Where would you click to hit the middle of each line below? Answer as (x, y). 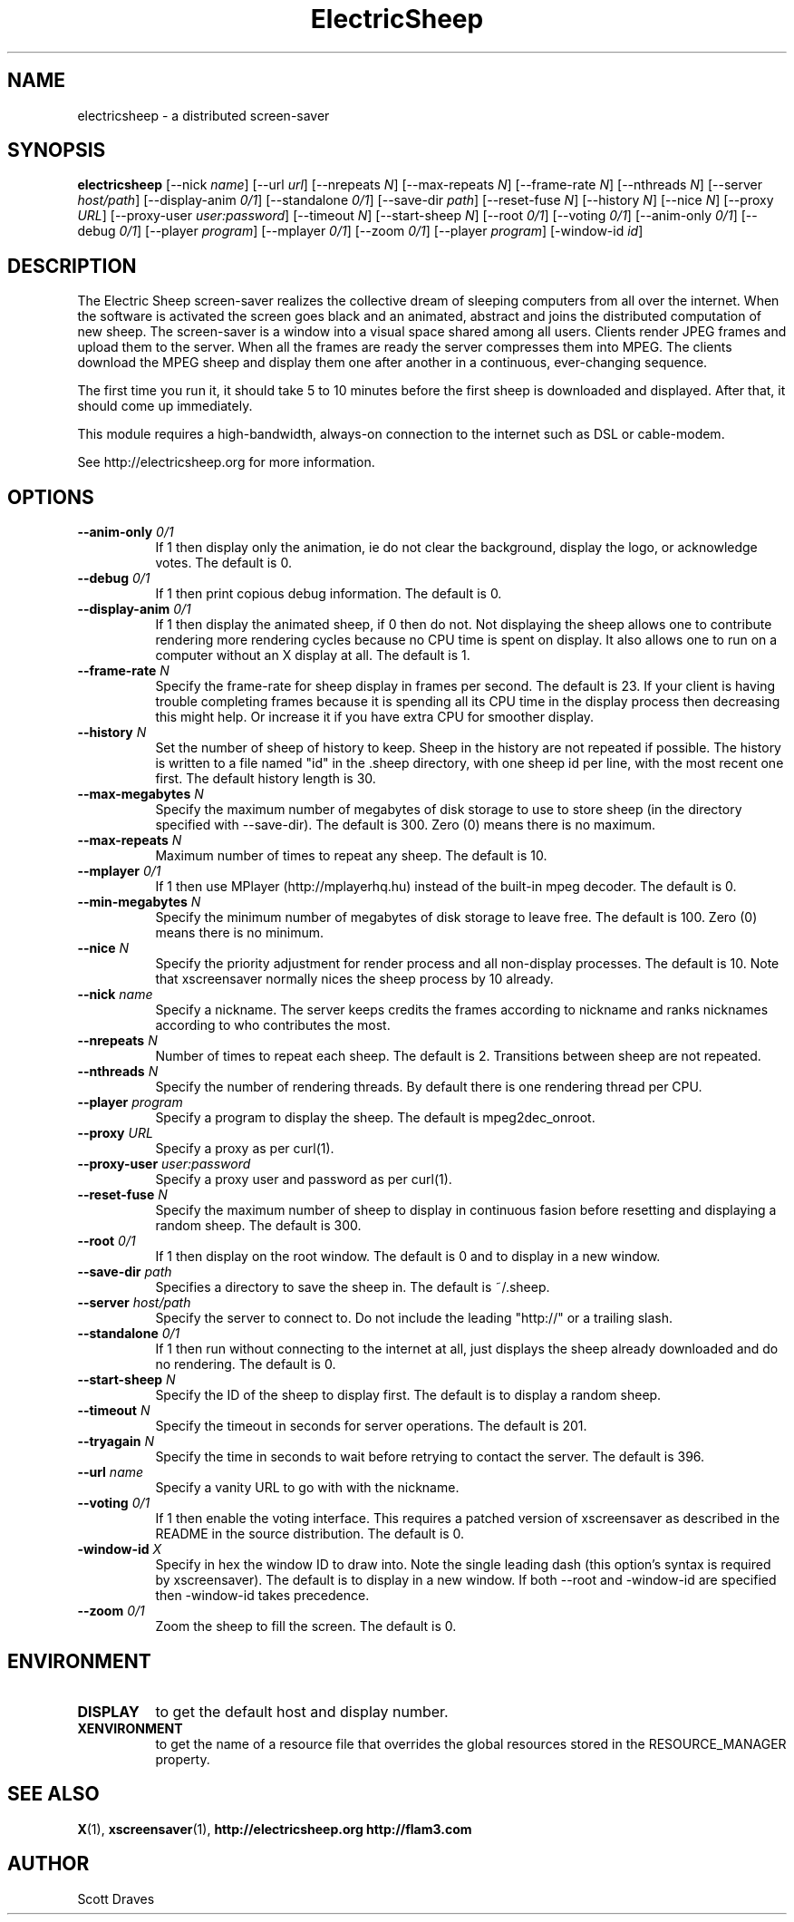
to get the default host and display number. (302, 1711)
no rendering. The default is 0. (246, 1364)
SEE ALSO (53, 1794)
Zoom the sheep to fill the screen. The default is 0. (306, 1626)
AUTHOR (48, 1864)
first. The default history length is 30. (266, 779)
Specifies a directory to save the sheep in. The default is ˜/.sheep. (353, 1287)
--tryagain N (116, 1441)
